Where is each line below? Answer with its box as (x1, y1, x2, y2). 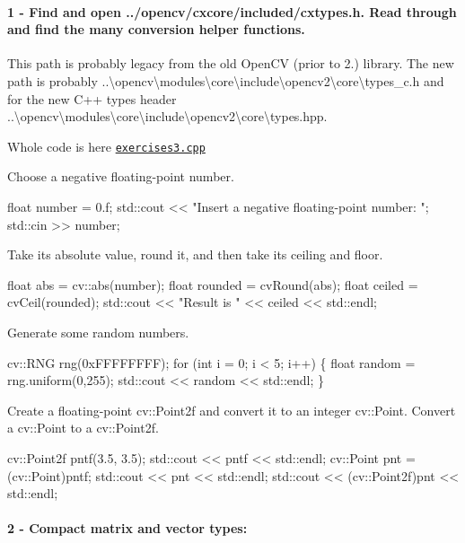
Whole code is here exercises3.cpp (7, 136, 206, 155)
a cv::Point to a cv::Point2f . (7, 418, 159, 437)
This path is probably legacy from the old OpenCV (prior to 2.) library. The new (7, 54, 454, 73)
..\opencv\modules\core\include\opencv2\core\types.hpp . (7, 107, 328, 126)
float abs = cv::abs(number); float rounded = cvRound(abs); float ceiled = (7, 275, 418, 293)
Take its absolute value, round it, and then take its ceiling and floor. (7, 245, 383, 264)
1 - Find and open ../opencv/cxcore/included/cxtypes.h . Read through (7, 2, 457, 21)
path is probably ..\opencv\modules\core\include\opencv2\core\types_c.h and (7, 71, 444, 90)
